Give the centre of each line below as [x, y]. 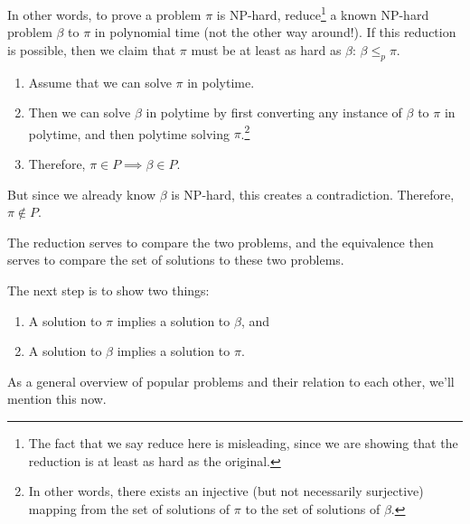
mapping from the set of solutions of [129, 508]
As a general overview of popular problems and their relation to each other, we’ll [231, 381]
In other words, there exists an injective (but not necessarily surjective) [226, 491]
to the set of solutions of [313, 508]
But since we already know [82, 194]
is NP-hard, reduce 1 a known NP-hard [323, 13]
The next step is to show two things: [108, 290]
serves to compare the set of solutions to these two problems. [176, 260]
